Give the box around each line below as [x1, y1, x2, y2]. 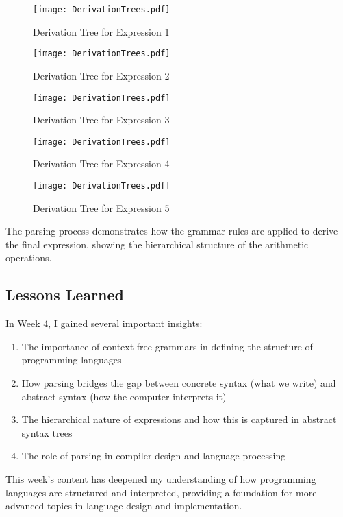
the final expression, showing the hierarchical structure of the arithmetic [5, 237, 309, 251]
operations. [5, 250, 52, 265]
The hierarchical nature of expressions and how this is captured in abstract [21, 412, 337, 426]
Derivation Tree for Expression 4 [33, 156, 170, 171]
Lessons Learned [5, 284, 124, 305]
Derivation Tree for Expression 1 [33, 24, 170, 38]
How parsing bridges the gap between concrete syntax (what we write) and [21, 376, 336, 390]
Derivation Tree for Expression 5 [33, 200, 170, 215]
